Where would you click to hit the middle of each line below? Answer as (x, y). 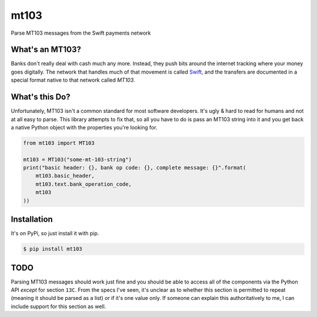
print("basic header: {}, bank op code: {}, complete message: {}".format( (135, 168)
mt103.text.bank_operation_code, (84, 184)
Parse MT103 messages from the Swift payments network (81, 33)
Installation (32, 220)
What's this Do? (41, 97)
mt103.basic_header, (65, 176)
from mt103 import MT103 (59, 143)
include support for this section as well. (58, 306)
